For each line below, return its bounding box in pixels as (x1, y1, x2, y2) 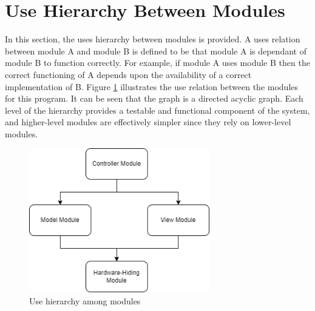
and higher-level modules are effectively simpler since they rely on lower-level (5, 116, 291, 128)
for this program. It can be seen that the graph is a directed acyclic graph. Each (5, 92, 303, 105)
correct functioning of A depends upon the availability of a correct (5, 68, 252, 80)
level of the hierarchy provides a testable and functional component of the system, (5, 103, 310, 116)
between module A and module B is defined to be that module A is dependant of (5, 44, 307, 57)
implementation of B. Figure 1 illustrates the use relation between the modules (5, 80, 299, 93)
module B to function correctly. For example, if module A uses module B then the (5, 56, 310, 69)
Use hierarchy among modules (29, 294, 141, 307)
